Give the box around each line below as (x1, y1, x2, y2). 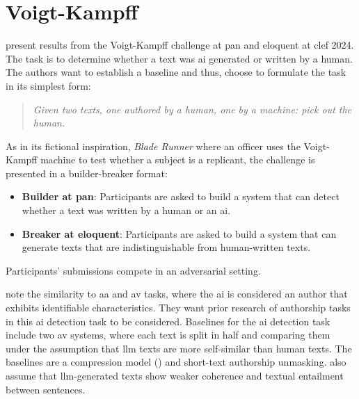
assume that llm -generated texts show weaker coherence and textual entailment (6, 368, 344, 382)
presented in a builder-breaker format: (6, 165, 168, 180)
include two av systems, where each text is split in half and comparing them (6, 327, 330, 342)
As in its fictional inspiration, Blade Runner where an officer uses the (6, 138, 301, 153)
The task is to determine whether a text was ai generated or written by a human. (6, 51, 353, 65)
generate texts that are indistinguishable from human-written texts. (22, 240, 311, 254)
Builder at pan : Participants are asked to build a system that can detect (22, 189, 340, 204)
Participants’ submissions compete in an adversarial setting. (6, 263, 261, 277)
